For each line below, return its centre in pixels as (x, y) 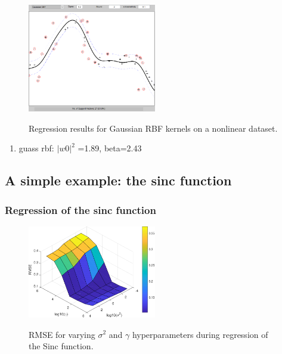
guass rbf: (36, 148)
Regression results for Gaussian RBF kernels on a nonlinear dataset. (153, 128)
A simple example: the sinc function (118, 180)
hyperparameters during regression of (200, 334)
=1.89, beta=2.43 (110, 148)
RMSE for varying (62, 334)
